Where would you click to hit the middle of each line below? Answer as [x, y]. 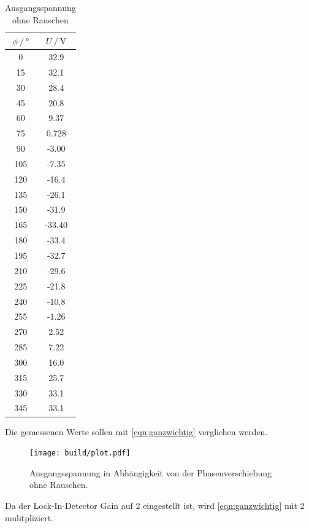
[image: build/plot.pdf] [80, 453]
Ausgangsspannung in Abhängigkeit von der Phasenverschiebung [151, 472]
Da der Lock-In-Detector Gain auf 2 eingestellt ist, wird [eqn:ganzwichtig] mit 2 [155, 505]
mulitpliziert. [29, 517]
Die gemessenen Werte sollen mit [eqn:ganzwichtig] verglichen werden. [136, 431]
